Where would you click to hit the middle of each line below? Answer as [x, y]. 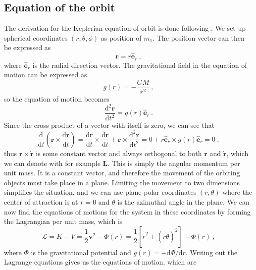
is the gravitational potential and [81, 252]
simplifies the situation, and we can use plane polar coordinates [100, 192]
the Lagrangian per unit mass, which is [63, 221]
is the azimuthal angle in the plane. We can [183, 201]
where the [237, 192]
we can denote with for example [52, 163]
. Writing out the [211, 252]
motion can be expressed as [46, 75]
